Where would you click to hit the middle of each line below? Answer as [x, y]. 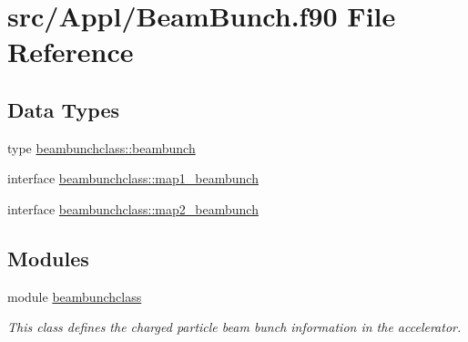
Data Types [63, 109]
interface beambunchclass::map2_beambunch [133, 208]
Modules [48, 258]
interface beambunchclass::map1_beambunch [133, 178]
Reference [71, 52]
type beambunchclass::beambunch [102, 147]
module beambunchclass [75, 296]
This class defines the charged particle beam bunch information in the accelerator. [234, 327]
